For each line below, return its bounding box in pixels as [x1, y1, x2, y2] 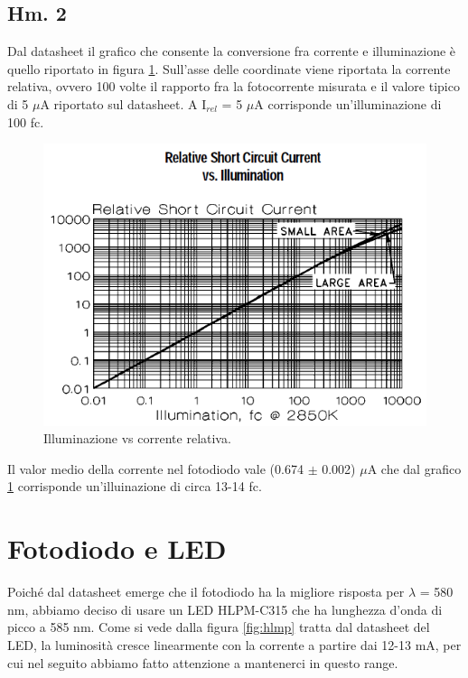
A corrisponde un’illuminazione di [254, 94, 442, 113]
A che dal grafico [367, 459, 462, 478]
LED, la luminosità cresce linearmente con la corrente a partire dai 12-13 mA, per [7, 635, 462, 654]
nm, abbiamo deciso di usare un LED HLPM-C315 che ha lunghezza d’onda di [7, 599, 443, 618]
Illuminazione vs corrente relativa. [43, 429, 231, 448]
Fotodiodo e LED [7, 530, 227, 567]
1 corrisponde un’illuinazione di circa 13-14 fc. [7, 477, 262, 496]
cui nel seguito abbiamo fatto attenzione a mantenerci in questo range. [7, 653, 398, 672]
